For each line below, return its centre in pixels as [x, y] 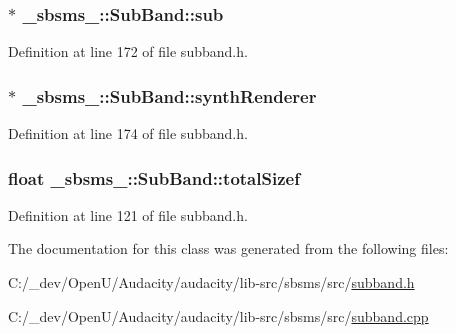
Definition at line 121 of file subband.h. [128, 214]
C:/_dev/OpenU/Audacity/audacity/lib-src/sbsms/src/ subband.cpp [218, 315]
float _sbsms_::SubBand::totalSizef [154, 177]
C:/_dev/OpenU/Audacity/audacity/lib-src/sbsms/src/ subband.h [211, 282]
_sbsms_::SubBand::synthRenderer [169, 95]
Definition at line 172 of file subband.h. [128, 51]
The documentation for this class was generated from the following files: [228, 248]
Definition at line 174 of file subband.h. [128, 133]
